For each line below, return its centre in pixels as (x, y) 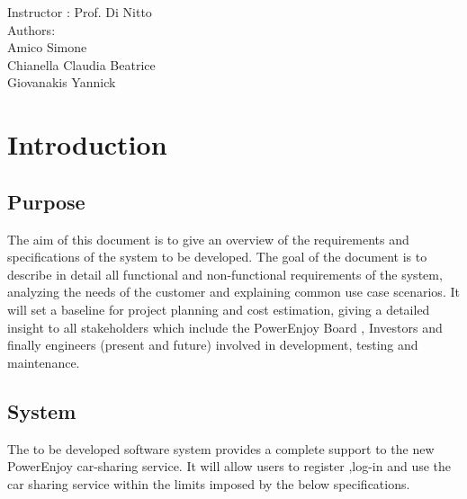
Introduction (87, 144)
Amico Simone (47, 47)
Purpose (46, 201)
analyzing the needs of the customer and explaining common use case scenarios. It (233, 292)
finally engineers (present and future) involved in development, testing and (213, 345)
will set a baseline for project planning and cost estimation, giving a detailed (219, 309)
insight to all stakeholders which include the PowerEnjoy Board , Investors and (225, 327)
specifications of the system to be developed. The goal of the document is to (217, 257)
